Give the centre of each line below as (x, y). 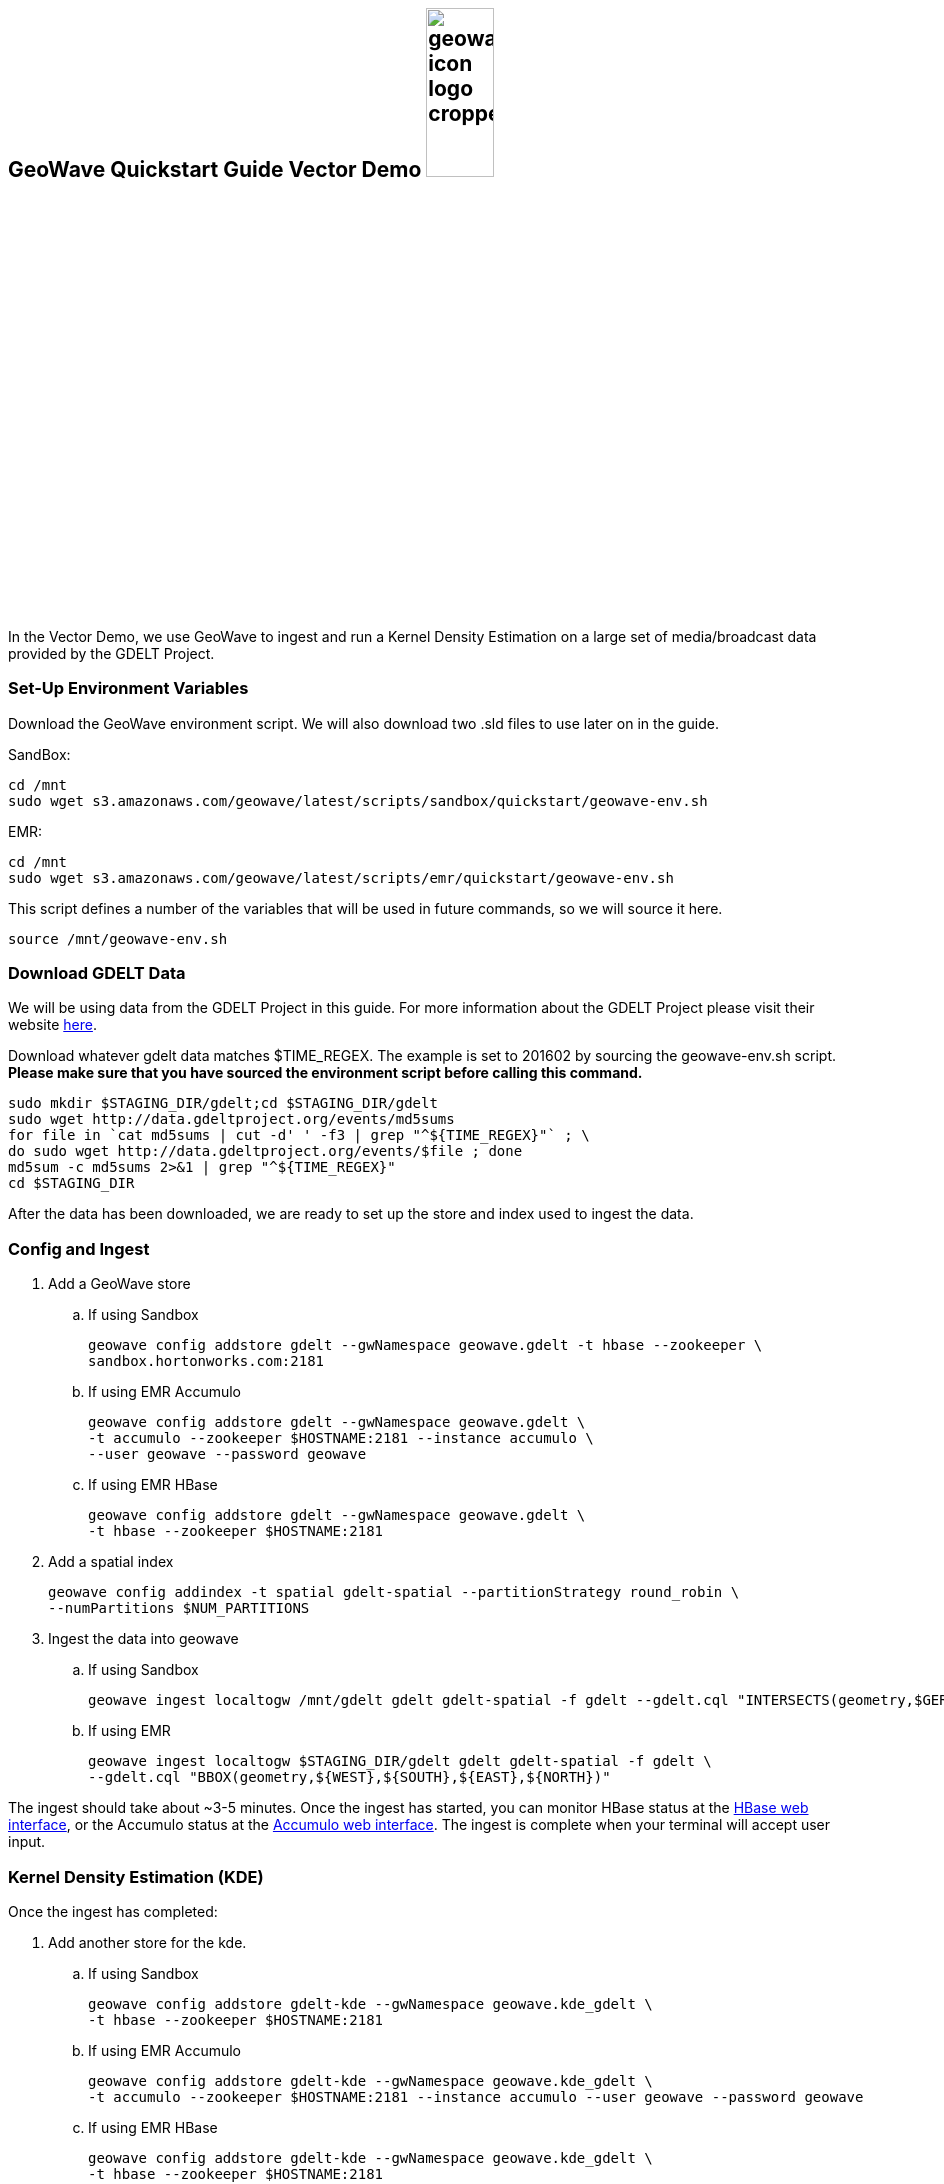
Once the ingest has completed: (113, 1911)
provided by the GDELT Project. (111, 653)
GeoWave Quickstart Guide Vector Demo (215, 169)
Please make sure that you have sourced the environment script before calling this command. (325, 1073)
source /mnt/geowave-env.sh (118, 938)
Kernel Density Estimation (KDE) (136, 1876)
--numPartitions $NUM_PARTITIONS (179, 1608)
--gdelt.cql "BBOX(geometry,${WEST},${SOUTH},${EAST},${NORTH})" (349, 1777)
